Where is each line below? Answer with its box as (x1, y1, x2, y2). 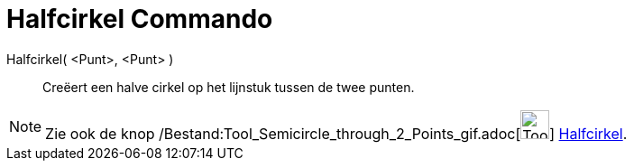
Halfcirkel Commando (6, 4, 273, 34)
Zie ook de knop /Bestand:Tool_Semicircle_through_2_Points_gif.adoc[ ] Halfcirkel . (45, 124, 628, 143)
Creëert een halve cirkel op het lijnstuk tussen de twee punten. (42, 79, 415, 95)
